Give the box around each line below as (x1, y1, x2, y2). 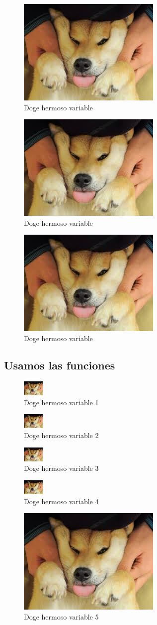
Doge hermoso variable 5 (24, 611, 99, 622)
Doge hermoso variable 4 (24, 496, 99, 506)
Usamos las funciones (4, 357, 115, 372)
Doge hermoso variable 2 (24, 430, 99, 440)
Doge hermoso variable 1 (24, 397, 99, 407)
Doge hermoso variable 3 (24, 463, 99, 473)
